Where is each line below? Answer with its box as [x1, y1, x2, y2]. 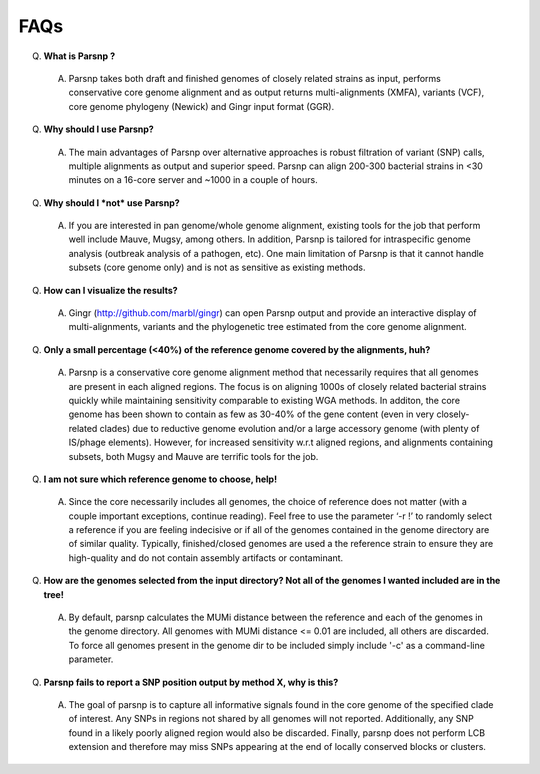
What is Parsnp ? [43, 50, 116, 62]
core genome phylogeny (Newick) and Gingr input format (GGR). [68, 100, 335, 112]
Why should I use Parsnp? [43, 123, 154, 135]
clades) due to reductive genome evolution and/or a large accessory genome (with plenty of [99, 422, 480, 434]
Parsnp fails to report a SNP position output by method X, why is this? [43, 676, 339, 688]
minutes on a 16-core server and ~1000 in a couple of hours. [68, 174, 319, 186]
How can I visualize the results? [43, 284, 179, 296]
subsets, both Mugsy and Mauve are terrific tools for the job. [68, 450, 319, 462]
